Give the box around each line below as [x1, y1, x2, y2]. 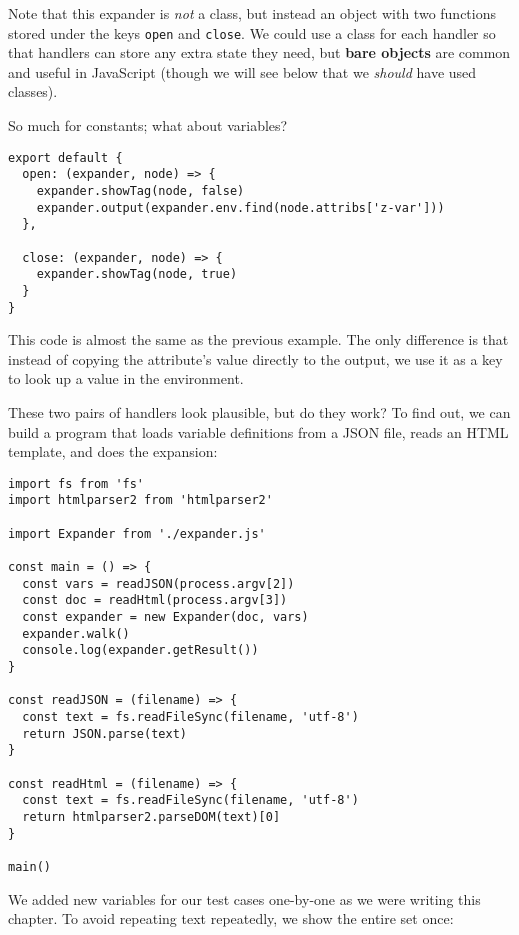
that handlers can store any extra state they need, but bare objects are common [8, 42, 511, 63]
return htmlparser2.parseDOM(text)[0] [22, 809, 281, 824]
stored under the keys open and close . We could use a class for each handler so [8, 22, 496, 43]
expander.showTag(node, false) [36, 183, 245, 198]
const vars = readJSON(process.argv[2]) [22, 576, 295, 591]
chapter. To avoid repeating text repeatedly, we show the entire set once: [8, 908, 454, 929]
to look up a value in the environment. [8, 368, 244, 389]
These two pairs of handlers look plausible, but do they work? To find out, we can [8, 401, 511, 422]
